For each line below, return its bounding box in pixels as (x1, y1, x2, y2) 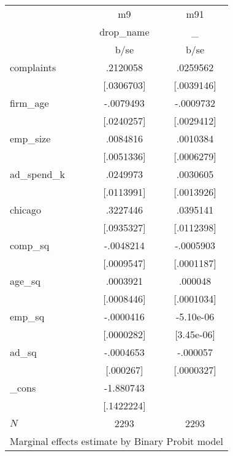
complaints (10, 60, 56, 74)
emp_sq (10, 309, 45, 323)
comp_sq (10, 238, 50, 252)
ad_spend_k (10, 167, 65, 181)
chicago (10, 203, 42, 217)
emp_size (10, 131, 51, 145)
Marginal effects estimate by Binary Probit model (10, 434, 223, 448)
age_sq (10, 274, 40, 288)
